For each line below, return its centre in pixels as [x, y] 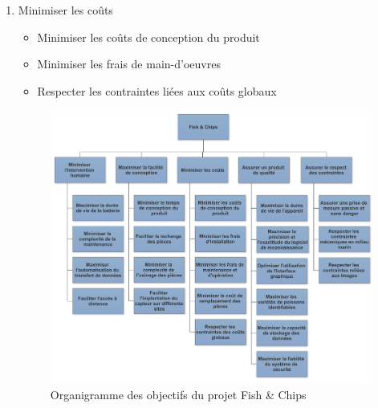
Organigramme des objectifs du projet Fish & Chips [178, 395]
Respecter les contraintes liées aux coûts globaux [157, 90]
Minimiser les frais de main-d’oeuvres [129, 64]
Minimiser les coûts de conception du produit [148, 37]
